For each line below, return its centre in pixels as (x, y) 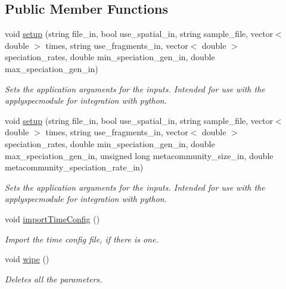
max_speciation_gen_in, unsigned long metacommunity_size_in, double (139, 155)
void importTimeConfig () (52, 218)
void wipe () (27, 259)
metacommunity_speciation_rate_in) (74, 167)
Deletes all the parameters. (54, 279)
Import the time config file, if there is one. (82, 239)
